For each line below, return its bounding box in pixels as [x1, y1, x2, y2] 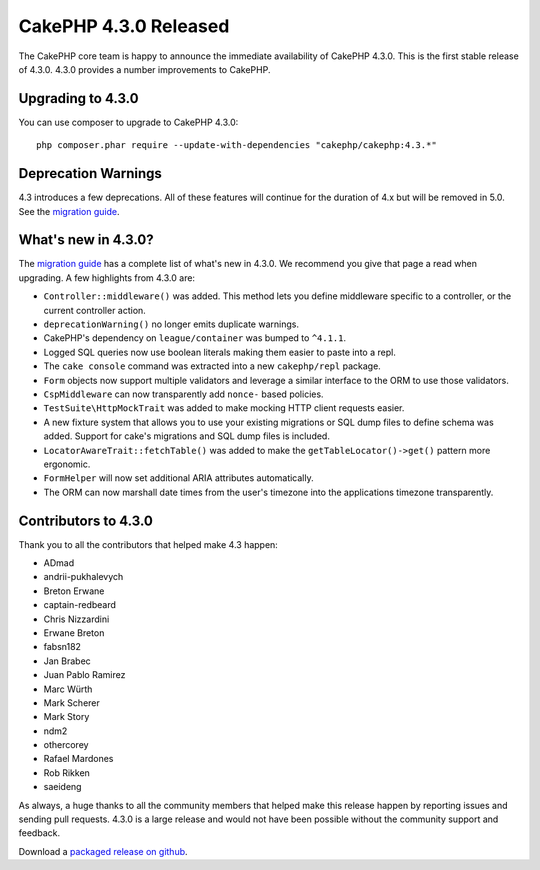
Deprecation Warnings [18, 165, 162, 182]
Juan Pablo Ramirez [43, 669, 126, 681]
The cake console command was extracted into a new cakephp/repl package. [43, 360, 382, 372]
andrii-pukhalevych [43, 571, 124, 583]
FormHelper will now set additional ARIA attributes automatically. [43, 472, 314, 484]
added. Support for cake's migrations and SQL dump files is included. [43, 430, 330, 442]
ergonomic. [43, 458, 91, 470]
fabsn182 [43, 641, 82, 653]
